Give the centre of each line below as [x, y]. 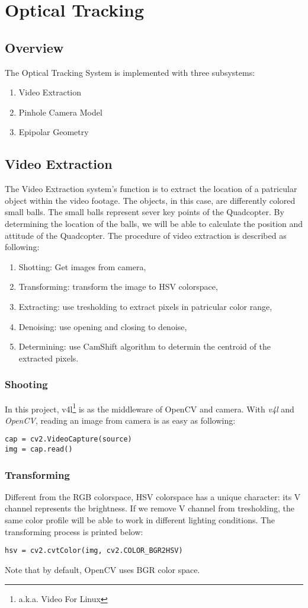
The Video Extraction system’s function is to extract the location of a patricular [151, 189]
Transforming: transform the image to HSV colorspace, [118, 287]
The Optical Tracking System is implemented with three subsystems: [130, 72]
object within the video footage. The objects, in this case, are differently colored [150, 200]
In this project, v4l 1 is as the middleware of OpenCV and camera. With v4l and [150, 408]
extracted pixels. [49, 358]
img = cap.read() [39, 449]
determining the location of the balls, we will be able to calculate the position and [154, 223]
